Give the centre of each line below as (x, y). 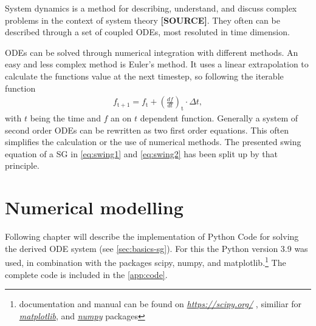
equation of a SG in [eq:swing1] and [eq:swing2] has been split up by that (141, 153)
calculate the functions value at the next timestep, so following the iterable (144, 76)
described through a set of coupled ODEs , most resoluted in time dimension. (147, 32)
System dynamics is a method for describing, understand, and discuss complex (151, 8)
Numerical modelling (94, 207)
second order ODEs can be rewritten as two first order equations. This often (147, 130)
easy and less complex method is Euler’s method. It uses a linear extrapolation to (157, 64)
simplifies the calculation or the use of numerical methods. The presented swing (153, 142)
